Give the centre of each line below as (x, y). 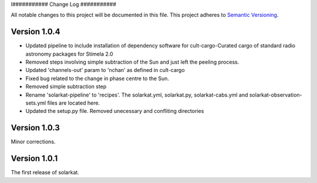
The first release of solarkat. (45, 172)
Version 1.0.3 (35, 128)
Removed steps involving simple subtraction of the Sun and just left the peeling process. (132, 62)
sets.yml (36, 103)
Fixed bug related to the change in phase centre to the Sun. (97, 78)
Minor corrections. (33, 142)
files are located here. (73, 103)
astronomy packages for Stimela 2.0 (69, 54)
